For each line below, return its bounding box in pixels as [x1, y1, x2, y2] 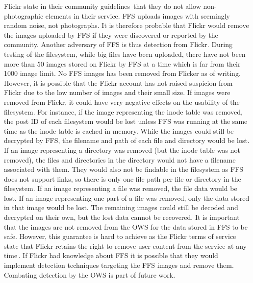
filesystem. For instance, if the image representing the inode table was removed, [4, 106, 243, 117]
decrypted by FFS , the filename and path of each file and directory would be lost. [4, 135, 250, 145]
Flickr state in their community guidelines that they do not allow [4, 1, 201, 11]
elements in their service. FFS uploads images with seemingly [45, 10, 230, 21]
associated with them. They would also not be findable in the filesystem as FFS [4, 164, 244, 174]
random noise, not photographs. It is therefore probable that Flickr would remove [4, 20, 249, 30]
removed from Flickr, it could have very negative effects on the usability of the [4, 96, 240, 107]
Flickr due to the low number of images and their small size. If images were [4, 87, 230, 97]
